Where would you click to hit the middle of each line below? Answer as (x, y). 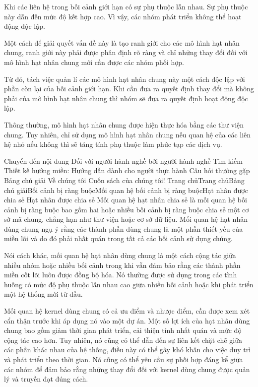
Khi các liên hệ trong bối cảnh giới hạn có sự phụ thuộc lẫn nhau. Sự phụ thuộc (126, 6)
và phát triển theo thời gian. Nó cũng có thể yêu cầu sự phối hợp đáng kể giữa (124, 359)
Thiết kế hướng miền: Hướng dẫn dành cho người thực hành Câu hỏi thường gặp (127, 170)
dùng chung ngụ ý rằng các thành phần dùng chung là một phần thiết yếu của (124, 228)
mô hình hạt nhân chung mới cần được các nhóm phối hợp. (94, 62)
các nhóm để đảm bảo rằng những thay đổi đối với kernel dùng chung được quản (127, 369)
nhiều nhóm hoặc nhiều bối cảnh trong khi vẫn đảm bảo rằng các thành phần (122, 265)
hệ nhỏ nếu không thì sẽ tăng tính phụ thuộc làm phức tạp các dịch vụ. (113, 144)
